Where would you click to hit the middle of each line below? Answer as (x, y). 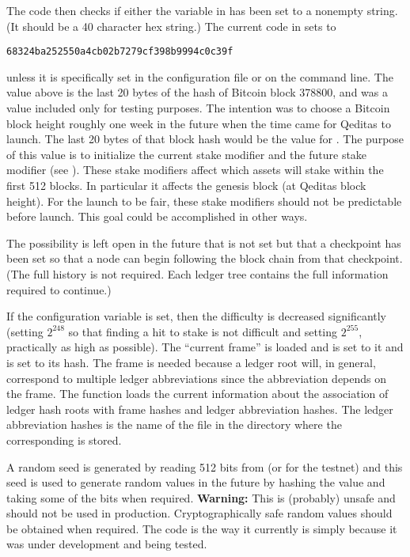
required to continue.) (59, 289)
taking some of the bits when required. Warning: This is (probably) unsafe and (201, 497)
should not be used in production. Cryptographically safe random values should (199, 513)
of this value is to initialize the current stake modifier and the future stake (187, 154)
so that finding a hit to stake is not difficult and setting (203, 331)
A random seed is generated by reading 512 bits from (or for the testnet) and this (205, 466)
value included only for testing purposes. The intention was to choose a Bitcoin (198, 108)
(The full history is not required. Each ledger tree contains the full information (197, 273)
